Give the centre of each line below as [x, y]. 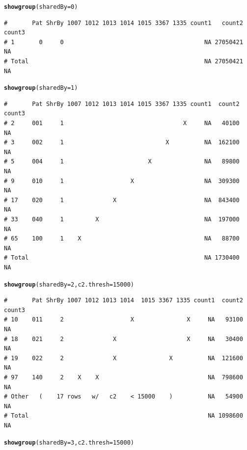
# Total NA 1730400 [122, 258]
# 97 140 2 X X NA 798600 [123, 377]
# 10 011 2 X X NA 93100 [123, 320]
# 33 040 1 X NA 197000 [122, 219]
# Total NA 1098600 [123, 416]
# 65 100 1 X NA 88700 [122, 239]
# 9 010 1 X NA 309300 [122, 181]
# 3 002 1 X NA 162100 [122, 143]
